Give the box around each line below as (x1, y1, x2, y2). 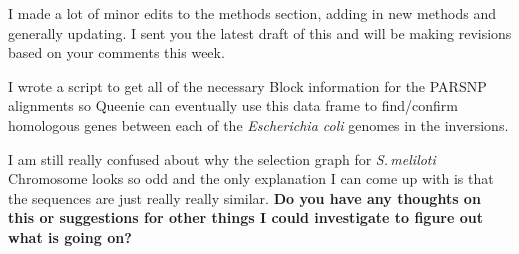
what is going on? (8, 226, 132, 247)
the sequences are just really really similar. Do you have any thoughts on (8, 187, 481, 208)
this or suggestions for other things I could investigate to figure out (8, 207, 483, 228)
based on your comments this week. (8, 42, 225, 63)
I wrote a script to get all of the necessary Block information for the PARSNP (8, 75, 487, 96)
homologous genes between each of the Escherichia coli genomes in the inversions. (8, 114, 509, 135)
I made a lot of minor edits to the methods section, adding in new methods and (8, 3, 496, 23)
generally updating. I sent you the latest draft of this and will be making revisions (8, 22, 512, 43)
